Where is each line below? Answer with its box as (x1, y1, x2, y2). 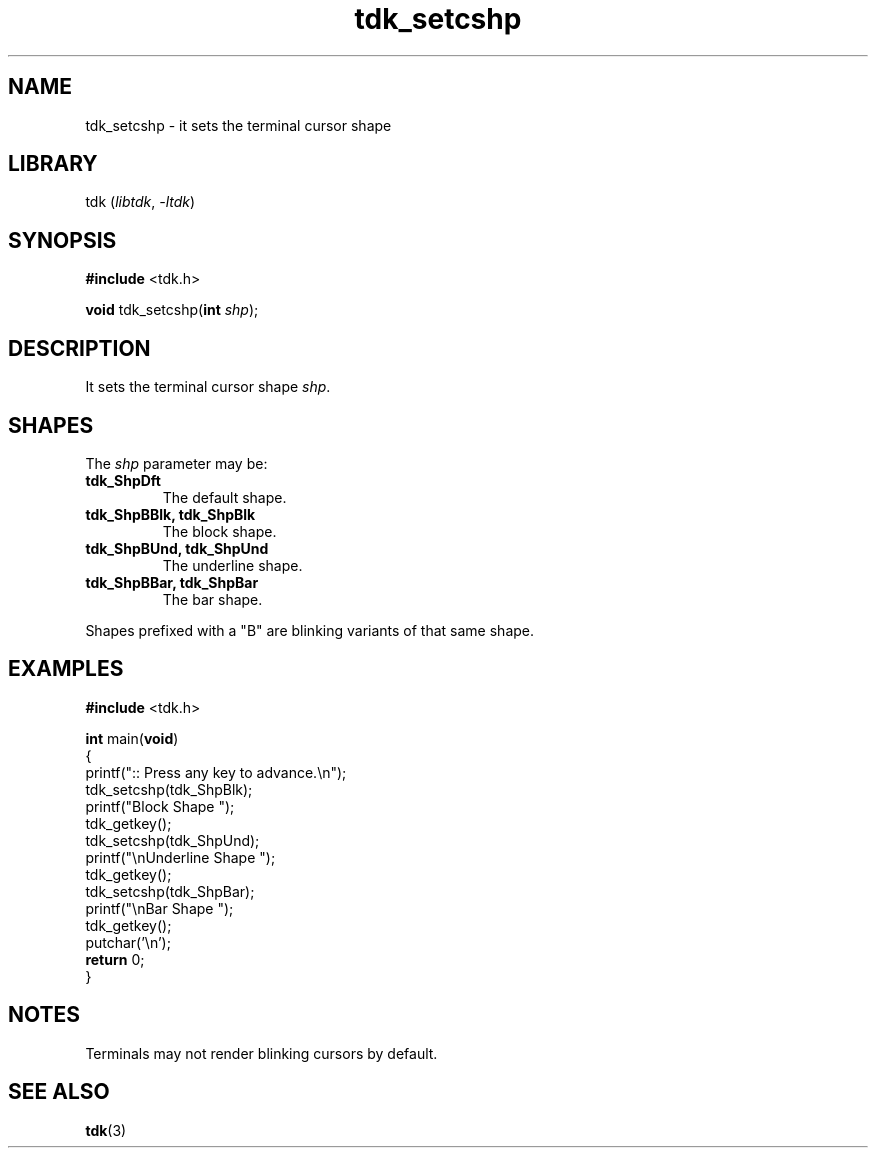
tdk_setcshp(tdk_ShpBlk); (85, 780, 253, 798)
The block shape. (162, 522, 277, 540)
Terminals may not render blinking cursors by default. (85, 1044, 438, 1062)
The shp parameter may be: (85, 454, 268, 472)
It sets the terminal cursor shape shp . (85, 378, 331, 396)
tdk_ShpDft (85, 471, 161, 489)
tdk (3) (85, 1121, 127, 1139)
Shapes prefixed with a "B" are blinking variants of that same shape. (85, 621, 535, 639)
